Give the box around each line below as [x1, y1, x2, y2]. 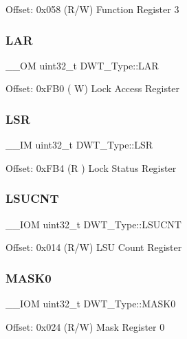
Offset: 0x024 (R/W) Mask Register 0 [5, 319, 165, 333]
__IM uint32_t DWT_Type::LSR [5, 138, 153, 152]
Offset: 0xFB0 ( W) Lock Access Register [5, 81, 180, 96]
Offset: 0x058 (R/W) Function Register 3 [5, 2, 179, 16]
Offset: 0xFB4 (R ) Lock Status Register [5, 160, 177, 175]
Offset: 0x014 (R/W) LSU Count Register [5, 240, 182, 254]
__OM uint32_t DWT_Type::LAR [5, 58, 159, 72]
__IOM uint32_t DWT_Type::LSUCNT [5, 217, 181, 231]
